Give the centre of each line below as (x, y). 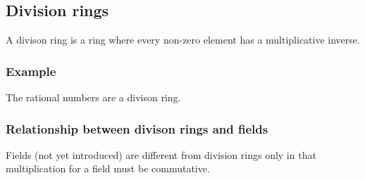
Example (31, 71)
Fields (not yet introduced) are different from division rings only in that (161, 154)
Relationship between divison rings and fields (137, 128)
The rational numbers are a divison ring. (93, 97)
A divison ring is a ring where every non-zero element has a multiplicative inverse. (183, 40)
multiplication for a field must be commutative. (108, 168)
